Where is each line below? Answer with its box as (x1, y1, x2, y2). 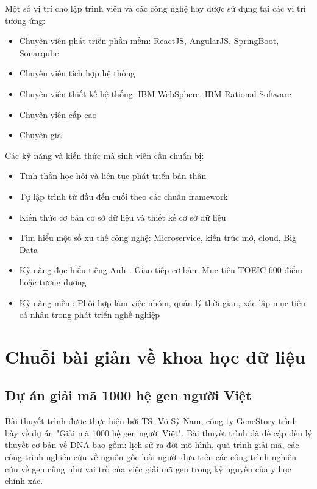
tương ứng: (5, 13, 46, 26)
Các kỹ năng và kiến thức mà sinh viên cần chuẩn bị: (5, 149, 204, 161)
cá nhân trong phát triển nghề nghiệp (19, 308, 160, 321)
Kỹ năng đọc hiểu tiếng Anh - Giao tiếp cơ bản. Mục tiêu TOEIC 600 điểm (19, 263, 303, 276)
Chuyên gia (19, 128, 62, 141)
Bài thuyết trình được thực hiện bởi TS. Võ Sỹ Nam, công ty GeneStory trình (5, 414, 297, 427)
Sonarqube (19, 46, 59, 59)
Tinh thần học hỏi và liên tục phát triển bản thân (19, 169, 207, 182)
